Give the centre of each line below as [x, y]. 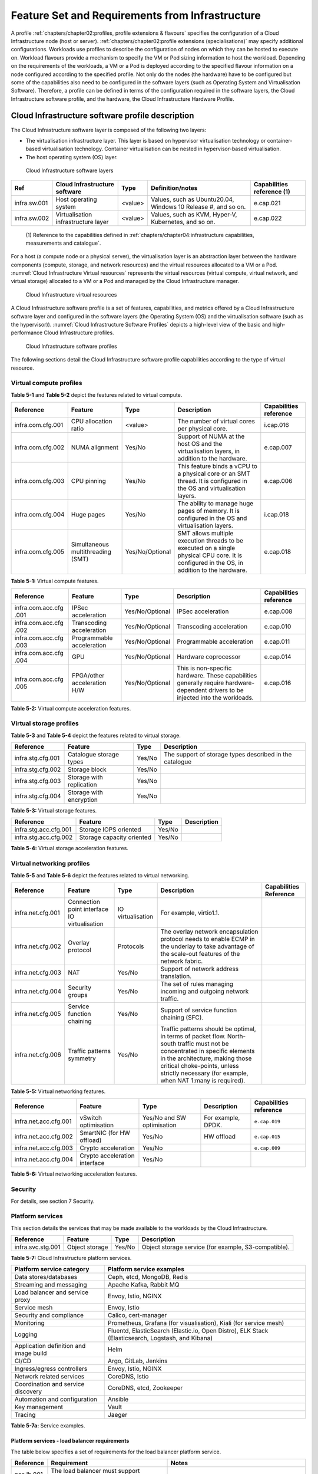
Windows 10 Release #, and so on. [198, 206]
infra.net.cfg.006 [38, 1054]
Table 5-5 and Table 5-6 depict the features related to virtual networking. [100, 875]
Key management [39, 1407]
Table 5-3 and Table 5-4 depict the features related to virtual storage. [96, 735]
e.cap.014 [278, 656]
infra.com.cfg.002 [39, 448]
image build [31, 1353]
